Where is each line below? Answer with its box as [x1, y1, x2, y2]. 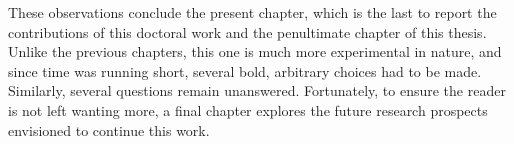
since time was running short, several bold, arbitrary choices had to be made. [8, 60, 482, 81]
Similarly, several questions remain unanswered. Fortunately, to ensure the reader [8, 80, 506, 101]
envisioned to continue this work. [8, 119, 210, 140]
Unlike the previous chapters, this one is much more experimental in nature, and [8, 41, 502, 62]
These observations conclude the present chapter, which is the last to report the [8, 2, 497, 22]
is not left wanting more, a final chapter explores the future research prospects [8, 99, 488, 120]
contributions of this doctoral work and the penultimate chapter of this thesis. [8, 21, 487, 42]
